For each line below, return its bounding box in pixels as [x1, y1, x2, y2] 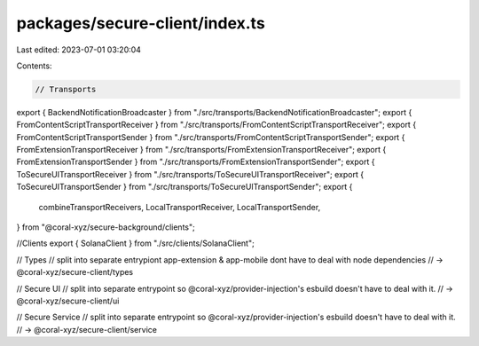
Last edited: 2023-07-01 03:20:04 [16, 44, 142, 55]
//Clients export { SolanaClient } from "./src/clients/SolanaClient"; [16, 238, 255, 248]
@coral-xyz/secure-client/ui [16, 295, 120, 306]
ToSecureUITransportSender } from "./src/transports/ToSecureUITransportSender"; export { [16, 182, 353, 193]
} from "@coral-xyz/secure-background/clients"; [16, 222, 195, 232]
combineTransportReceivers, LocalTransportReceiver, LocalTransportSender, [38, 201, 321, 212]
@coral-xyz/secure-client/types [16, 267, 133, 278]
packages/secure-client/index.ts [16, 13, 265, 33]
